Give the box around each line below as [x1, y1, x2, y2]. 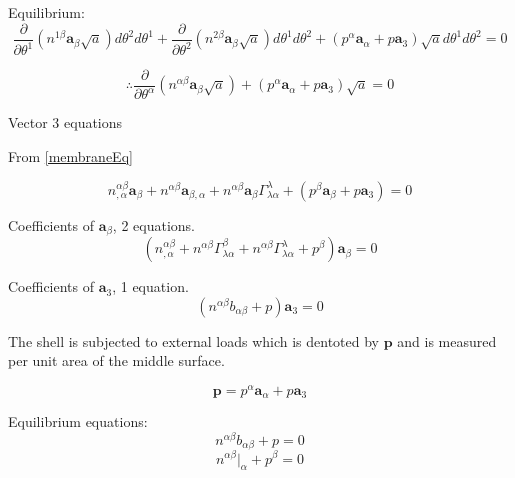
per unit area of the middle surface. [8, 350, 225, 371]
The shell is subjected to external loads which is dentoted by [8, 330, 380, 351]
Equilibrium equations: [8, 411, 148, 432]
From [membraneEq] [8, 146, 133, 166]
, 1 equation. [112, 276, 189, 297]
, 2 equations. [112, 214, 195, 235]
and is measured [397, 330, 497, 351]
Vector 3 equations [8, 112, 123, 133]
